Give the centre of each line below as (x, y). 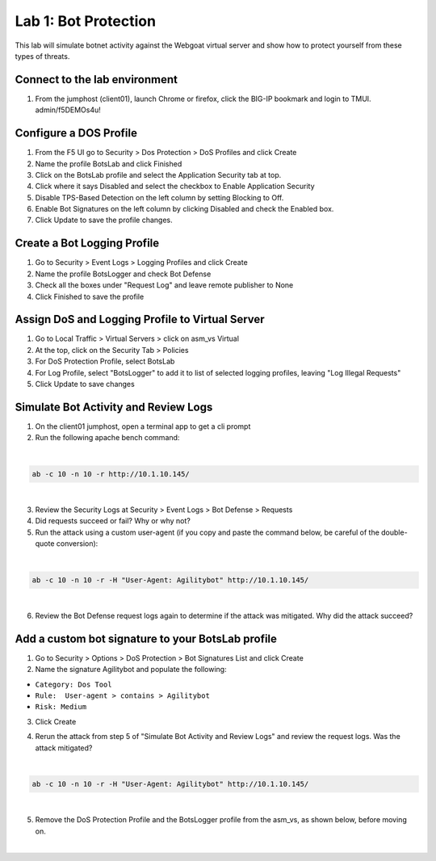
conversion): (77, 544)
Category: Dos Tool (73, 684)
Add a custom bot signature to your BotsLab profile (146, 638)
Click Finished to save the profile (90, 296)
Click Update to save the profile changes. (104, 220)
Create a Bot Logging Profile (87, 244)
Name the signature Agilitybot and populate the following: (131, 670)
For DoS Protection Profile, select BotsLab (105, 361)
